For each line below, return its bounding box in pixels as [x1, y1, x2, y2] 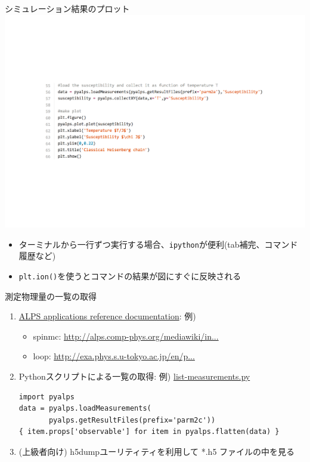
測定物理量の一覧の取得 [5, 289, 97, 302]
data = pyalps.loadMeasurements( [18, 404, 151, 413]
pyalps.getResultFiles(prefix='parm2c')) [48, 415, 216, 424]
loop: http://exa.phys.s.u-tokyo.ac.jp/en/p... [33, 350, 195, 362]
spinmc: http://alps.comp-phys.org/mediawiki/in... [33, 329, 219, 342]
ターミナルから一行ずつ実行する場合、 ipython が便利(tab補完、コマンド [18, 238, 298, 250]
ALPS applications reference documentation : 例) [18, 310, 196, 322]
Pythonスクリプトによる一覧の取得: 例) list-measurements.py [18, 370, 250, 383]
